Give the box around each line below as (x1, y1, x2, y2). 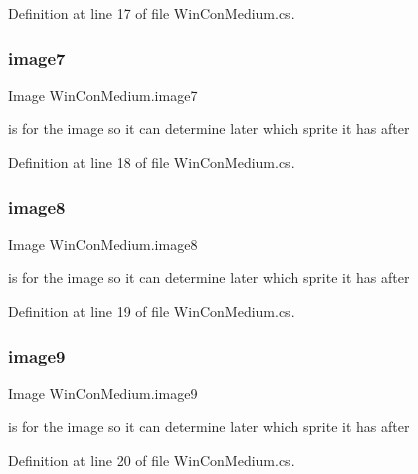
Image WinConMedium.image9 (8, 382, 198, 403)
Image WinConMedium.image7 (8, 84, 198, 105)
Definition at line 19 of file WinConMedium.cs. (8, 301, 295, 321)
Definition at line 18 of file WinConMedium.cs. (8, 152, 295, 172)
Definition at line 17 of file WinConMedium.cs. (8, 3, 295, 23)
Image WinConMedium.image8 (8, 233, 198, 254)
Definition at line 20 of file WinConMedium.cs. (8, 450, 295, 470)
